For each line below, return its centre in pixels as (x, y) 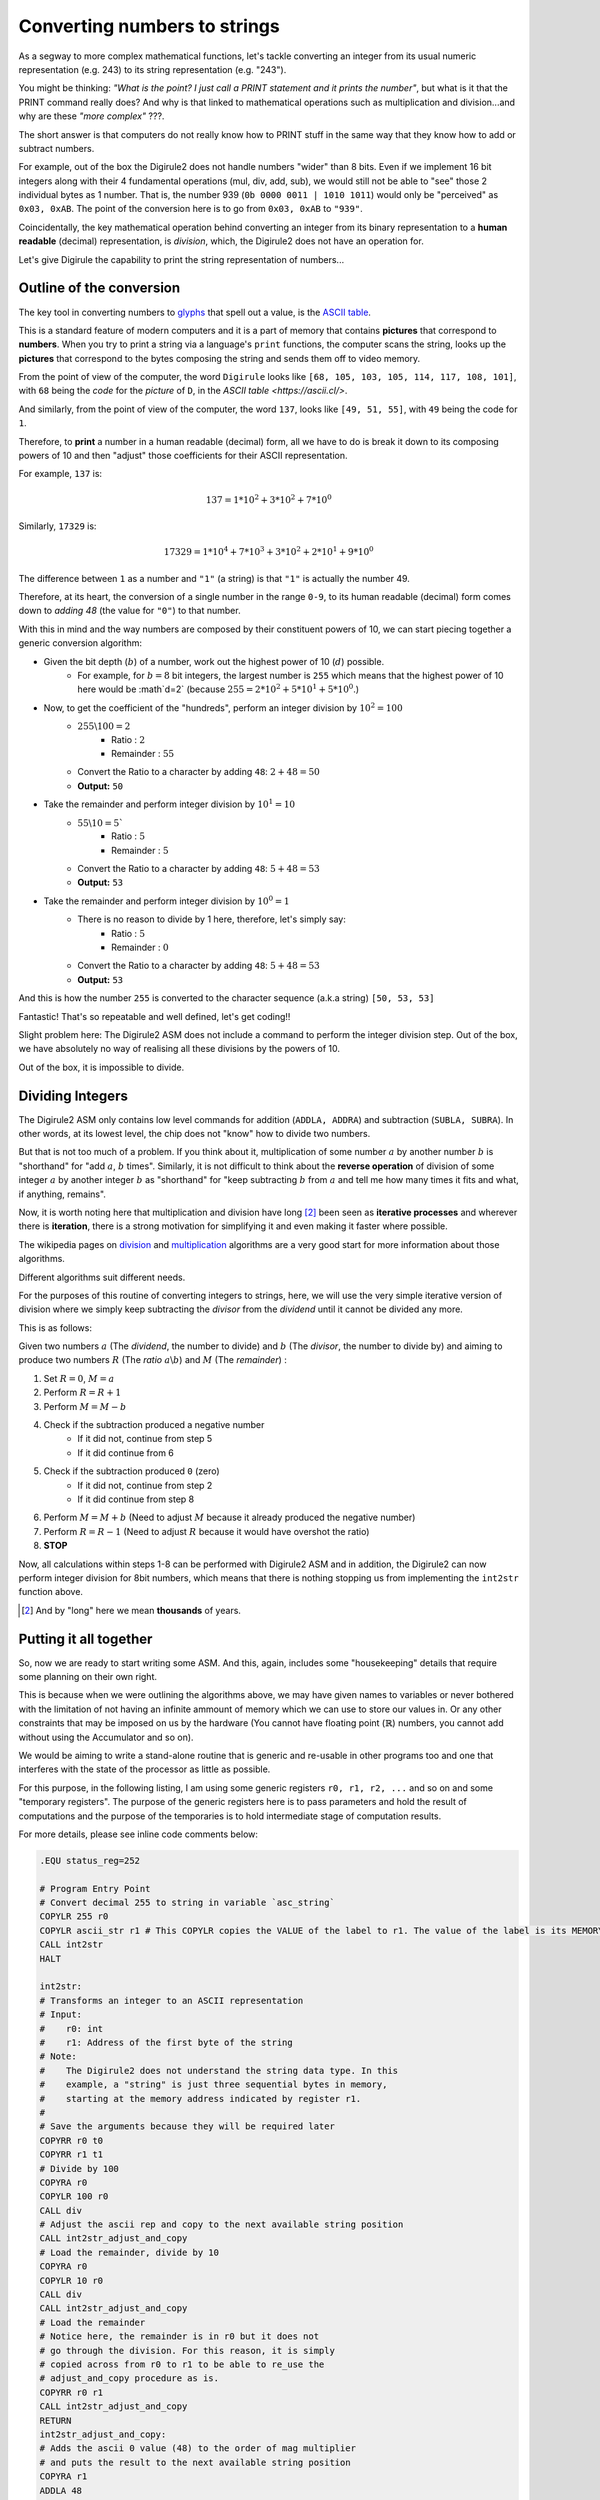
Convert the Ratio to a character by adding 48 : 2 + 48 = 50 (198, 772)
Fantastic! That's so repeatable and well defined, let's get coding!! (154, 1016)
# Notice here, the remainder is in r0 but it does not (179, 2336)
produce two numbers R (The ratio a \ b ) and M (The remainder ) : (152, 1360)
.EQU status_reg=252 (89, 1860)
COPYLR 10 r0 (71, 2280)
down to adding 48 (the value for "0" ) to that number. (129, 611)
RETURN (55, 2420)
